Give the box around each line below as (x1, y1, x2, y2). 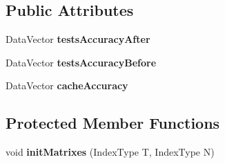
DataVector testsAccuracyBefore (6, 55, 157, 69)
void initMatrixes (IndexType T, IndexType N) (6, 145, 215, 159)
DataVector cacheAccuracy (6, 78, 128, 93)
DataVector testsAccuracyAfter (6, 32, 150, 46)
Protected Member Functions (6, 112, 220, 134)
